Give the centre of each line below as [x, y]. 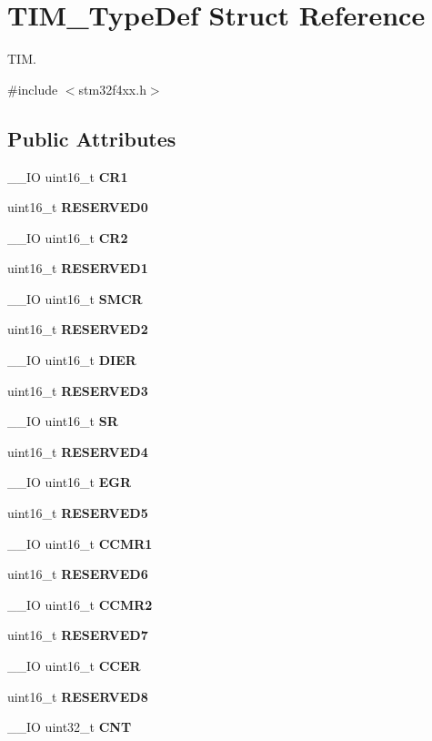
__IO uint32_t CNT [70, 727]
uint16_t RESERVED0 [78, 207]
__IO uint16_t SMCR [75, 298]
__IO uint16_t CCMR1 [80, 543]
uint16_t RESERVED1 [78, 268]
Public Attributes [92, 138]
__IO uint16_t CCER [74, 666]
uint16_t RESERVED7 [78, 635]
